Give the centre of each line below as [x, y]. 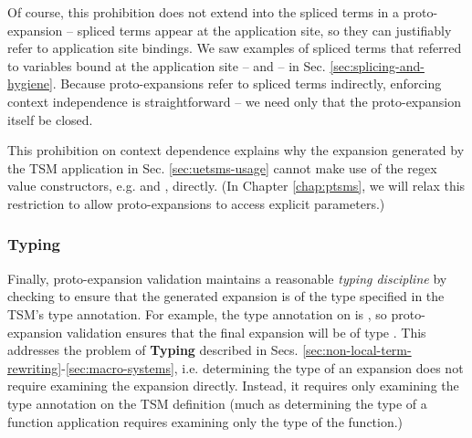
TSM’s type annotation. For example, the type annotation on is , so [197, 313]
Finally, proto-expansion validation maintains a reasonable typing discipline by [227, 278]
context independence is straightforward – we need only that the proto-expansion [235, 101]
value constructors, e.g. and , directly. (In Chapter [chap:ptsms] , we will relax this [236, 186]
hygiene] [30, 83]
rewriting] [35, 367]
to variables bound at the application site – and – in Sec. [167, 65]
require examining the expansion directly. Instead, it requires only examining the [233, 386]
